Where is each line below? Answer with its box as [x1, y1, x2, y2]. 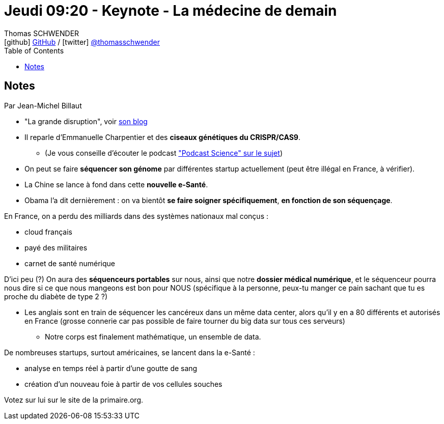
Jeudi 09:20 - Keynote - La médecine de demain [4, 2, 337, 19]
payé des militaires [24, 243, 88, 252]
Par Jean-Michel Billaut [4, 101, 82, 110]
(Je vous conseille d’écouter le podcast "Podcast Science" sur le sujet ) [45, 148, 283, 157]
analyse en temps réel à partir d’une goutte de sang [24, 363, 198, 373]
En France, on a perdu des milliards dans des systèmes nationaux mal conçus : [4, 211, 269, 220]
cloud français [24, 227, 72, 236]
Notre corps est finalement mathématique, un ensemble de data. [45, 332, 261, 341]
